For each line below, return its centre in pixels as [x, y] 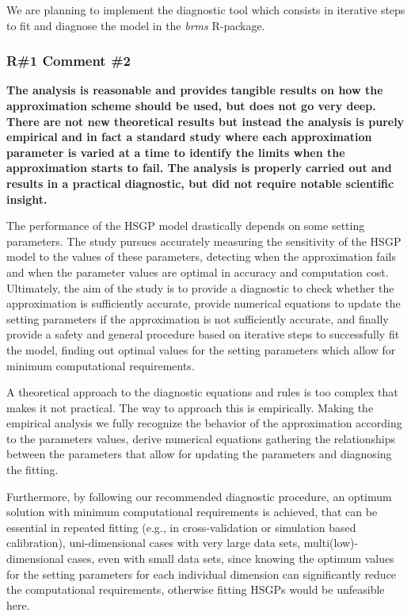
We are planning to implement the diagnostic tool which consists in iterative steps [206, 10]
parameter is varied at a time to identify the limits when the [176, 152]
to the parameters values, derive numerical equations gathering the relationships [201, 438]
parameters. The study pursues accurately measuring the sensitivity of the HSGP [204, 241]
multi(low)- [331, 543]
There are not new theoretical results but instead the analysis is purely [205, 121]
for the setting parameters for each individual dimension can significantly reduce [202, 574]
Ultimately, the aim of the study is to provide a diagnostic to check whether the [200, 287]
